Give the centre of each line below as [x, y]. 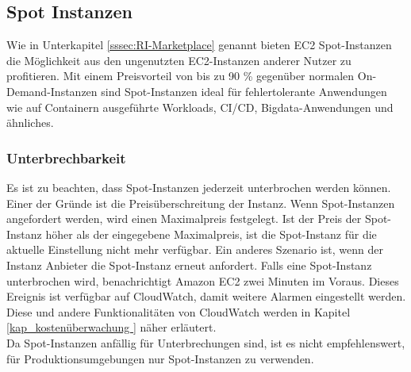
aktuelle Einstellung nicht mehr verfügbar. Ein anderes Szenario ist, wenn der [195, 249]
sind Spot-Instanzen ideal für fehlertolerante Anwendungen [244, 91]
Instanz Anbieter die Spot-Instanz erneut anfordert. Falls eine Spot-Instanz [189, 265]
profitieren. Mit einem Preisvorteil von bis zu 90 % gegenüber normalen [181, 76]
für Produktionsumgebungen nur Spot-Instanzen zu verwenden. [160, 358]
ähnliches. [30, 123]
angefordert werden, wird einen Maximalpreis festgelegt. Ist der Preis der [184, 219]
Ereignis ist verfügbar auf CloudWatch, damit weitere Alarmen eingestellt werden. [206, 296]
